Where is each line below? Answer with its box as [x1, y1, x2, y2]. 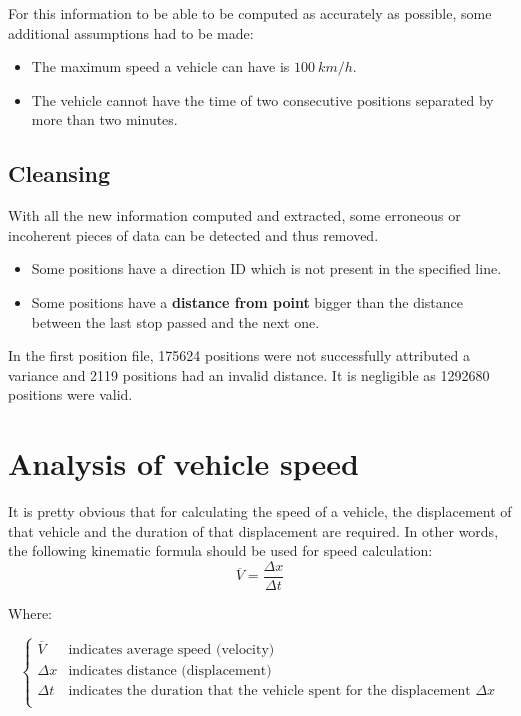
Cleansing [8, 158, 111, 189]
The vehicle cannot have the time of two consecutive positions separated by [31, 89, 494, 110]
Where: [8, 602, 52, 623]
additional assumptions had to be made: [8, 22, 254, 43]
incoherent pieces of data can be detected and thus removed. [8, 224, 379, 245]
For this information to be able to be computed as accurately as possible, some [8, 3, 492, 23]
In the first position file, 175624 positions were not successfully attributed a [8, 345, 470, 366]
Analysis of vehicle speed [8, 443, 359, 484]
